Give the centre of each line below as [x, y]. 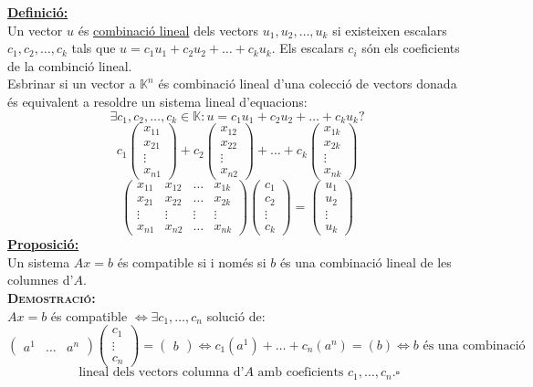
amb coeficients [301, 373]
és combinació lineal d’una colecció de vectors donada [308, 84]
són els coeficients [411, 48]
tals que [94, 48]
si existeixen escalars [390, 30]
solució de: [236, 315]
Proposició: [43, 244]
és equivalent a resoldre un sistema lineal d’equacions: [157, 101]
